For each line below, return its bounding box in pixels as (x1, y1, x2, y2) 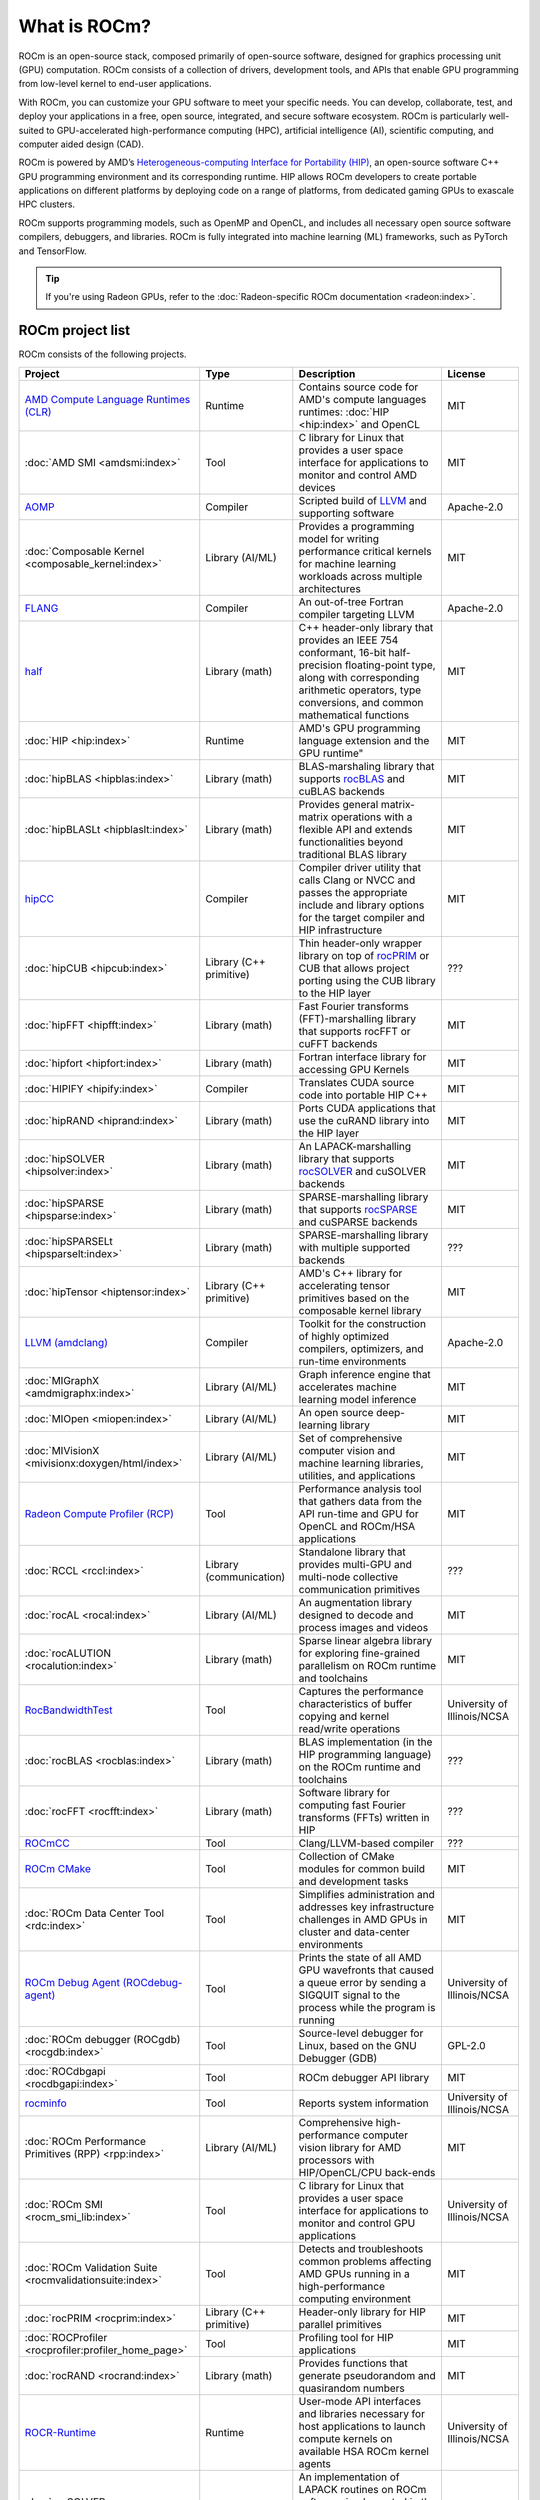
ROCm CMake (24, 1861, 92, 1875)
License (447, 366, 486, 380)
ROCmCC (24, 1836, 70, 1850)
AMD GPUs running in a (298, 2266, 410, 2280)
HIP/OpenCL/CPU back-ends (298, 2165, 436, 2179)
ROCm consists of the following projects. (18, 348, 187, 360)
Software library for (298, 1785, 390, 1799)
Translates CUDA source (298, 1075, 415, 1089)
